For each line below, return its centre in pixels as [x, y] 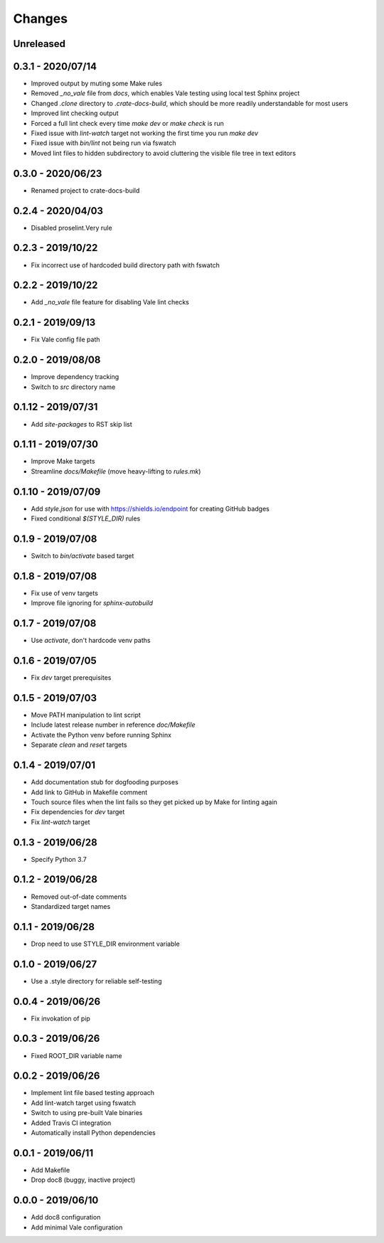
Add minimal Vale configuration [77, 1227]
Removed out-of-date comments [79, 897]
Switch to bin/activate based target [82, 556]
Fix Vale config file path [65, 340]
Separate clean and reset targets [79, 745]
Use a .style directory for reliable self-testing [96, 981]
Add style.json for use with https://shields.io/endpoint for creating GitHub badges [150, 508]
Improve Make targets [63, 462]
